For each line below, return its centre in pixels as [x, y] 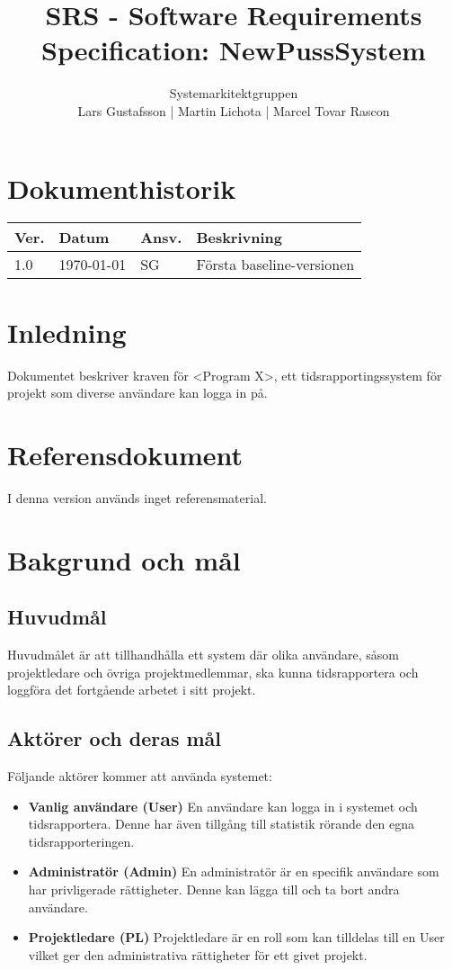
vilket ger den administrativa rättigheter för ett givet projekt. [198, 954]
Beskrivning [239, 238]
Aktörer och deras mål [115, 738]
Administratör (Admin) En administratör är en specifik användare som [234, 871]
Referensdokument [125, 454]
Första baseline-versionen [275, 265]
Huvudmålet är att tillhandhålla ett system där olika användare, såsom [204, 655]
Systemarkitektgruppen [234, 93]
